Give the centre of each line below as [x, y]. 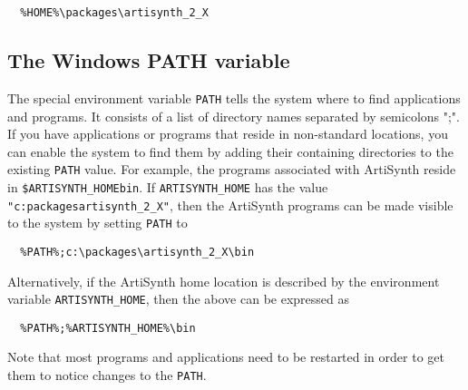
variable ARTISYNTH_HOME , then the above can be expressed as [179, 299]
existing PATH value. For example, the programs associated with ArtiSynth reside [232, 169]
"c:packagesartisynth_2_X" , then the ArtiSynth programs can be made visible [230, 205]
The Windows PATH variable [149, 60]
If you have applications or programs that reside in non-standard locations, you [228, 134]
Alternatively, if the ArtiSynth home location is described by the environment [224, 281]
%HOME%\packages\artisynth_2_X [114, 13]
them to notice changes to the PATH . [107, 375]
